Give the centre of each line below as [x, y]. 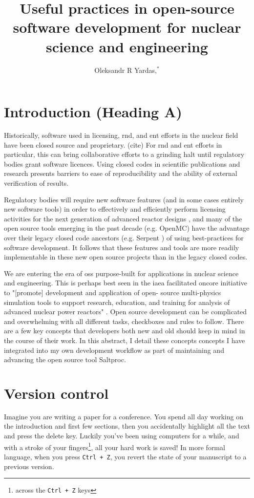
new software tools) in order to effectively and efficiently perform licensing [115, 209]
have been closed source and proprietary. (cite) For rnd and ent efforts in [113, 144]
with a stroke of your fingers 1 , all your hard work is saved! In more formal [115, 446]
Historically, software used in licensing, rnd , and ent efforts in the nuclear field [121, 135]
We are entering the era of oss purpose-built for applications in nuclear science [121, 273]
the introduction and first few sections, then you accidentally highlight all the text [127, 426]
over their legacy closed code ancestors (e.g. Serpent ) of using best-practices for [124, 237]
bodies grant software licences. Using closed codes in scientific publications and [122, 163]
